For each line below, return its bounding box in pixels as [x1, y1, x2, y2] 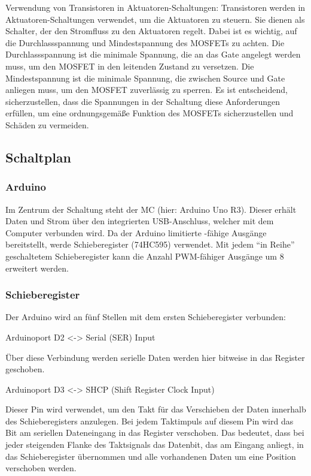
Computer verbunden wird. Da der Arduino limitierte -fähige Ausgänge [5, 226, 267, 239]
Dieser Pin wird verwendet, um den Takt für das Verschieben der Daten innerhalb [5, 403, 306, 415]
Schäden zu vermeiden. [5, 118, 89, 131]
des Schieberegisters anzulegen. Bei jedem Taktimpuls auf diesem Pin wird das [5, 414, 294, 427]
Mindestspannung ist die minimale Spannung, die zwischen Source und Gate [5, 71, 285, 84]
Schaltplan [5, 147, 71, 166]
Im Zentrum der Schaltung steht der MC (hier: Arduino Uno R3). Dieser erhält [5, 203, 297, 215]
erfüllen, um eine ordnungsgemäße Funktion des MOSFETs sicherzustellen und [5, 107, 294, 119]
